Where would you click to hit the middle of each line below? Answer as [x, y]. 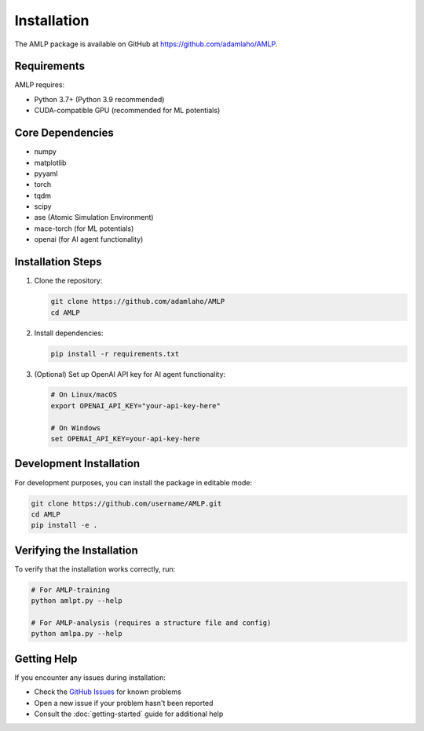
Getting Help [46, 658]
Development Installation [77, 464]
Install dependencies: [69, 333]
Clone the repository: [68, 281]
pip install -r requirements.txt [115, 354]
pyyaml [46, 174]
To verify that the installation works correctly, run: [95, 568]
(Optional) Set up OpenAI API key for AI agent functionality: [130, 374]
